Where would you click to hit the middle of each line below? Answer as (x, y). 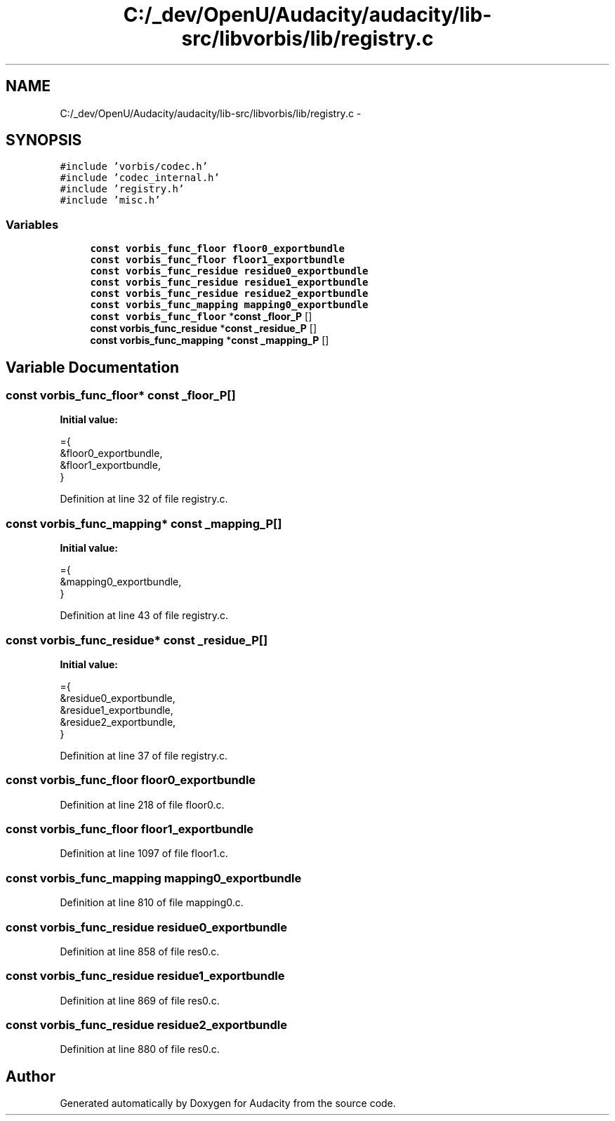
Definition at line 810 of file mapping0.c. (152, 903)
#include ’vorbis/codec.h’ (134, 167)
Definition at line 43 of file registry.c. (144, 616)
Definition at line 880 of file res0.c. (140, 1049)
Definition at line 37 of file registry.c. (144, 755)
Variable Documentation (93, 367)
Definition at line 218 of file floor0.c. (142, 804)
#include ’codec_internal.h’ (140, 178)
